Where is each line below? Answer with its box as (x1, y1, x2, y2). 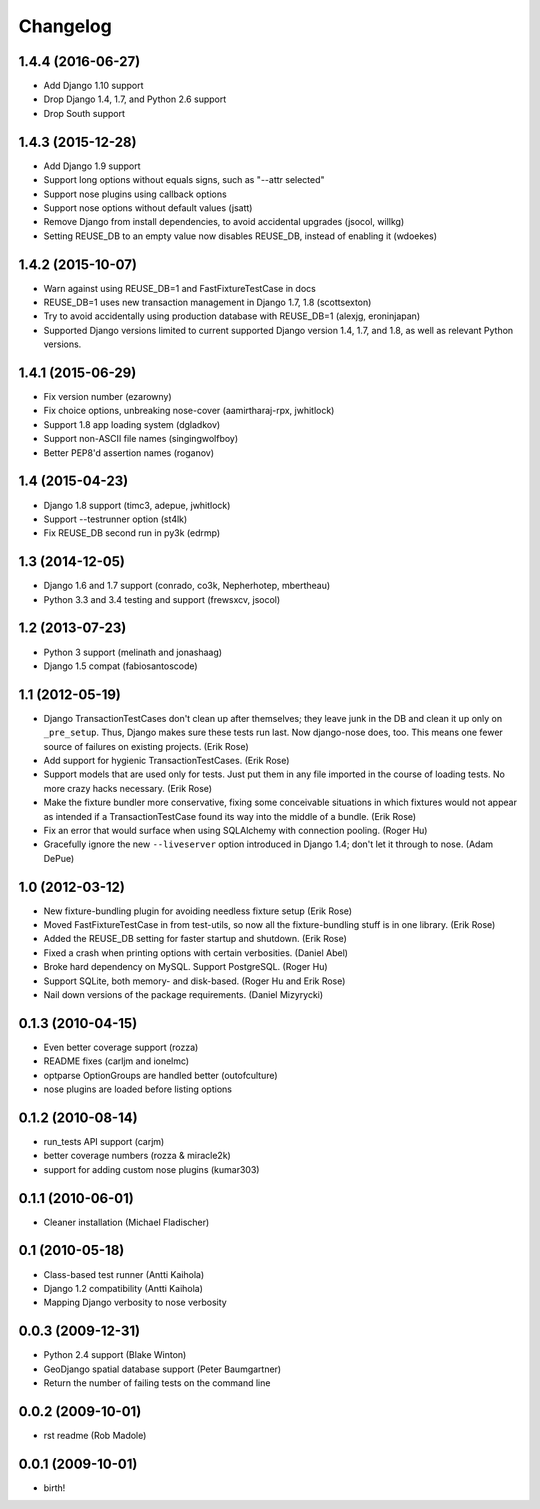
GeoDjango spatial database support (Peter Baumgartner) (43, 1363, 282, 1375)
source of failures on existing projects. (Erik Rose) (43, 740, 249, 752)
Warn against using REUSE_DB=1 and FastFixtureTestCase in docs (43, 282, 317, 294)
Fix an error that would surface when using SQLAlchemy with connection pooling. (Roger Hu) (43, 824, 428, 836)
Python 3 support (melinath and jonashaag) (43, 646, 223, 658)
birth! (43, 1481, 66, 1494)
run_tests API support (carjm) (43, 1135, 165, 1147)
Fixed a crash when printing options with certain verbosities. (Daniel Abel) (43, 946, 349, 959)
